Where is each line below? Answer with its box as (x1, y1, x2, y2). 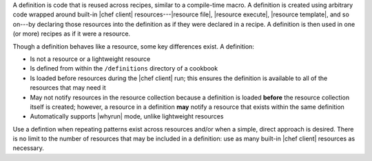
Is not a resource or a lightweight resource (30, 55, 151, 63)
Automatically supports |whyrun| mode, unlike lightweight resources (30, 112, 224, 121)
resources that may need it (30, 84, 106, 92)
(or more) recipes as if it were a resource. (12, 29, 131, 38)
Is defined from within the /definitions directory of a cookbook (30, 64, 218, 73)
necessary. (12, 144, 45, 152)
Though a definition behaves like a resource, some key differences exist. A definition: (12, 42, 255, 51)
